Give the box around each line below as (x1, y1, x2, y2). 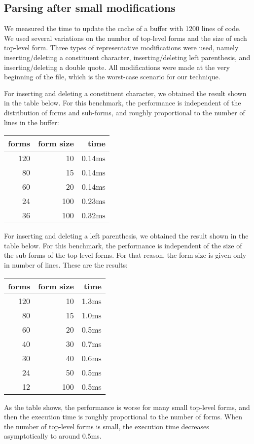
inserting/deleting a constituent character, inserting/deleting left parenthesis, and (4, 52, 251, 62)
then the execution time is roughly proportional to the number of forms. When (4, 411, 242, 422)
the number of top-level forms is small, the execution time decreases (4, 421, 209, 431)
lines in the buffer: (4, 117, 59, 127)
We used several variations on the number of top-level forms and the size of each (4, 33, 247, 43)
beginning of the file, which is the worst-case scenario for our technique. (4, 71, 220, 82)
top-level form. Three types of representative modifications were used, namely (4, 42, 239, 53)
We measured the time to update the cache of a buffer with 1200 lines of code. (4, 23, 241, 34)
